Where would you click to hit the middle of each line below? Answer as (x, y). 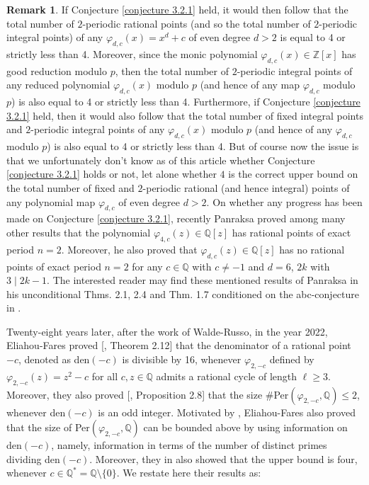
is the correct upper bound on (293, 174)
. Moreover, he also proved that (129, 249)
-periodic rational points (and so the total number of (197, 23)
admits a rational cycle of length (227, 376)
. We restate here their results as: (189, 473)
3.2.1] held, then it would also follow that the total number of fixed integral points (185, 115)
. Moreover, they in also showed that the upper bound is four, (223, 458)
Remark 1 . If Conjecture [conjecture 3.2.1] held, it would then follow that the (177, 9)
